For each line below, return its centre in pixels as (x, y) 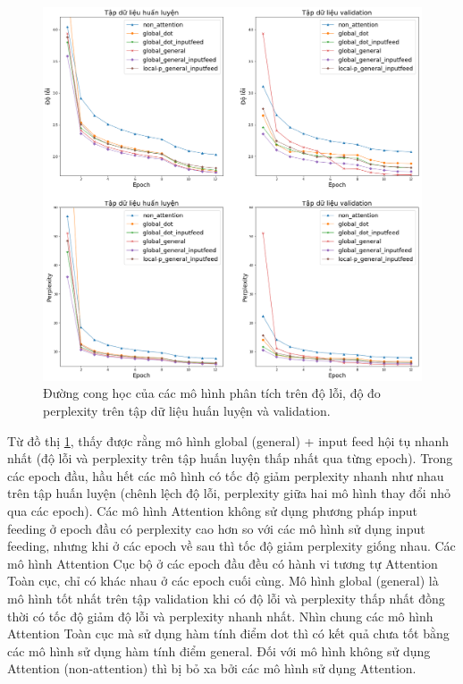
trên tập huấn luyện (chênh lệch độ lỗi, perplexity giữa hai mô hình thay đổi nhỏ (229, 493)
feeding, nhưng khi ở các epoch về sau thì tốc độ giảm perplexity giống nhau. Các (231, 546)
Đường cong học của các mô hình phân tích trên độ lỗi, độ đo (212, 393)
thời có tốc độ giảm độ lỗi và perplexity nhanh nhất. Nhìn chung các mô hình (220, 616)
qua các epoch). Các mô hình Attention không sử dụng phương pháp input (213, 510)
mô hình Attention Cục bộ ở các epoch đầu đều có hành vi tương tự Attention (223, 563)
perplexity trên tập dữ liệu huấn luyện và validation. (187, 410)
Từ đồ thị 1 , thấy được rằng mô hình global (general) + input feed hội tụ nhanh (228, 440)
